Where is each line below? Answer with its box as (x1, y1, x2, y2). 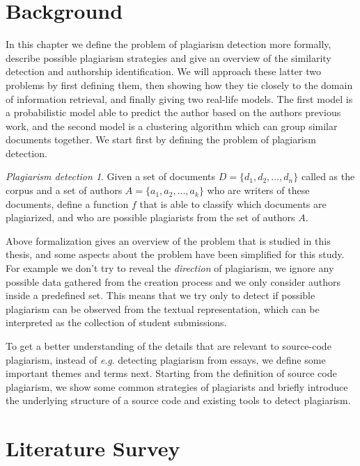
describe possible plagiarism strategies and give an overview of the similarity (6, 50, 331, 65)
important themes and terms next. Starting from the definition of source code (6, 366, 337, 380)
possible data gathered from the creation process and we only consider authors (6, 274, 341, 289)
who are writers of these (207, 183, 310, 198)
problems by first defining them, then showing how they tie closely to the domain (6, 77, 353, 92)
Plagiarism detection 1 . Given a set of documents (6, 169, 216, 184)
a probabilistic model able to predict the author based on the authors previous (6, 105, 341, 120)
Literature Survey (6, 434, 180, 463)
